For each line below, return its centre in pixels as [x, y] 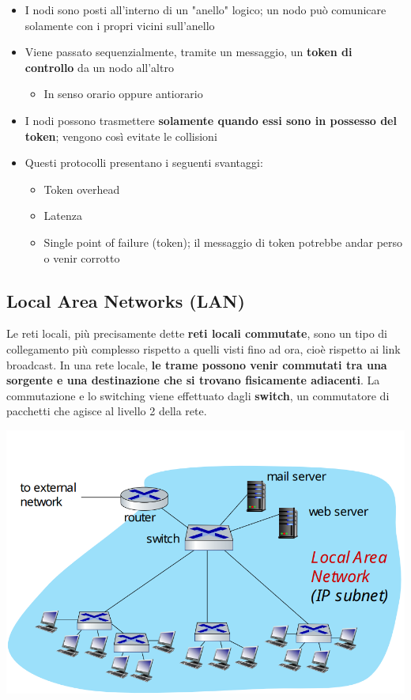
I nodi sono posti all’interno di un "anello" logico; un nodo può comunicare [205, 9]
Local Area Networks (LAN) [126, 300]
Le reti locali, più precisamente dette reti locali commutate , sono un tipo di [197, 333]
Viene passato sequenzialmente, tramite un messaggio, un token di [189, 52]
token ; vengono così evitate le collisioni [121, 136]
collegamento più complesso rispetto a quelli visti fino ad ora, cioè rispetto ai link [204, 348]
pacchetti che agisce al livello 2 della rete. [107, 411]
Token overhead [82, 189]
